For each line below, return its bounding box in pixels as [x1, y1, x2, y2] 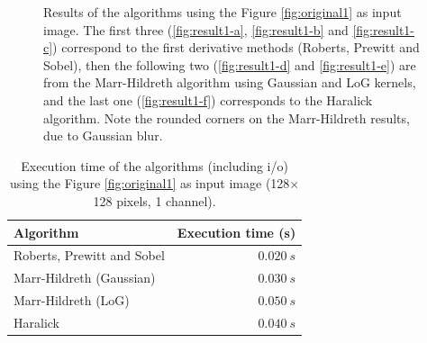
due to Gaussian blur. [43, 126, 163, 145]
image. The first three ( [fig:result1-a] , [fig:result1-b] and [43, 20, 349, 39]
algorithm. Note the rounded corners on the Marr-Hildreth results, [43, 108, 410, 127]
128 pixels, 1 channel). [93, 191, 216, 210]
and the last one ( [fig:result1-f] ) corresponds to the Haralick [43, 90, 373, 109]
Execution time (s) [177, 222, 296, 241]
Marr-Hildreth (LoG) [14, 291, 130, 310]
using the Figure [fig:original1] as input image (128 [9, 174, 290, 193]
